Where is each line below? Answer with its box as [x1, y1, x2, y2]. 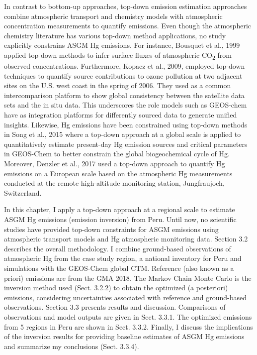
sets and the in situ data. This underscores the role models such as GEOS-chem [4, 100, 247, 110]
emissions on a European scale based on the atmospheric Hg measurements [4, 168, 233, 178]
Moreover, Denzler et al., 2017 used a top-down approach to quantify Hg [4, 158, 225, 169]
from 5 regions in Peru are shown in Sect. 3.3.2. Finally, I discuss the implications [4, 321, 253, 332]
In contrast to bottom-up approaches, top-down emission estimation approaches [4, 1, 247, 11]
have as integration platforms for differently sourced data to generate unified [4, 110, 237, 120]
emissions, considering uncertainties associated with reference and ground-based [4, 292, 247, 302]
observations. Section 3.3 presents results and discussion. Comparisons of [4, 302, 226, 312]
